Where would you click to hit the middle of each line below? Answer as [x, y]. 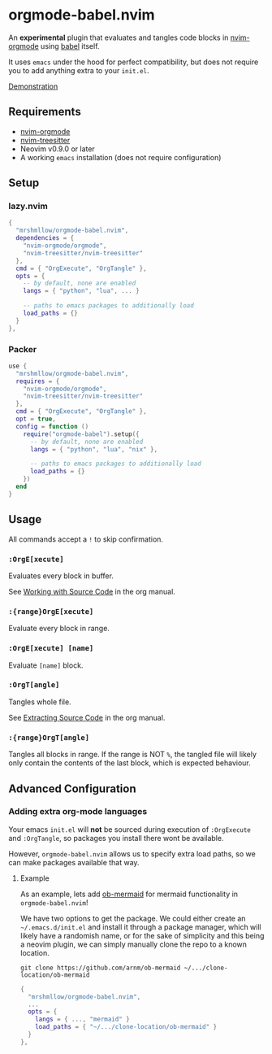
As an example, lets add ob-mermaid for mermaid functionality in [129, 894]
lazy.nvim [28, 207]
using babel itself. [70, 46]
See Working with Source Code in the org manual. [92, 591]
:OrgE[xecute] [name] [51, 649]
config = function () [52, 426]
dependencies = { [45, 238]
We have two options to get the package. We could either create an [133, 918]
